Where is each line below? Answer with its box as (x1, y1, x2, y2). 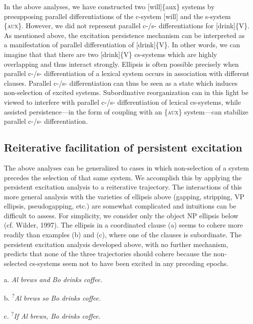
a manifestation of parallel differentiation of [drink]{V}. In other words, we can (4, 39, 240, 50)
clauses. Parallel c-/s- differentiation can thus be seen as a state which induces (4, 77, 238, 88)
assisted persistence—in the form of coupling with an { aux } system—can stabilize (4, 106, 249, 116)
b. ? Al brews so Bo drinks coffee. (4, 291, 101, 303)
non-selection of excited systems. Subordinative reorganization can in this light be (4, 87, 249, 97)
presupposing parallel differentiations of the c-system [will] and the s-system (4, 11, 231, 21)
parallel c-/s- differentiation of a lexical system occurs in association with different (4, 68, 250, 78)
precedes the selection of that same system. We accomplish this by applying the (4, 172, 242, 182)
